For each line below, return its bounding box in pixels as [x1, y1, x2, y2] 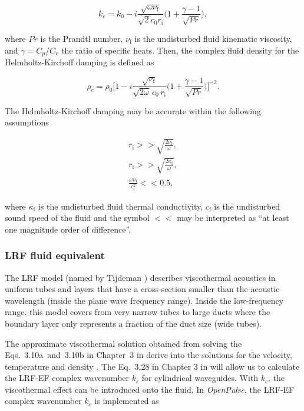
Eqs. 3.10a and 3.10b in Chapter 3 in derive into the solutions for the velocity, [5, 349, 292, 361]
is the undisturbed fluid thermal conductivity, [38, 200, 203, 212]
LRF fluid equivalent [5, 248, 105, 263]
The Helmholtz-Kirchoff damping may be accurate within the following [5, 104, 261, 117]
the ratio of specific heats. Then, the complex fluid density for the [61, 44, 299, 56]
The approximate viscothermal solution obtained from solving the [5, 337, 242, 349]
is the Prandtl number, [40, 32, 123, 44]
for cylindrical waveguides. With [141, 372, 259, 384]
